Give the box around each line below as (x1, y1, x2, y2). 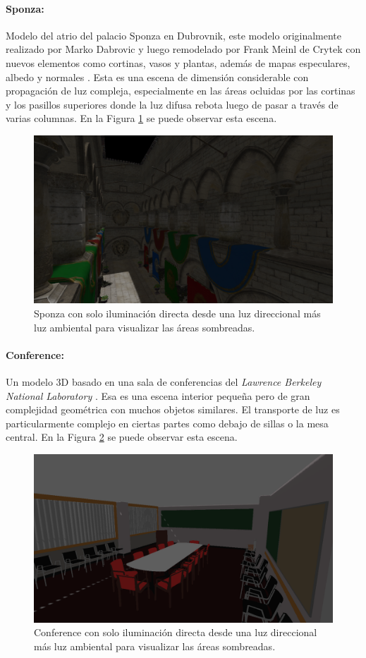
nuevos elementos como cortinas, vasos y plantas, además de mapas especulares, (6, 55, 350, 70)
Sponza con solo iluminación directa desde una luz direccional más (34, 306, 321, 321)
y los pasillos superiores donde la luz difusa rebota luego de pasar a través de (6, 97, 338, 111)
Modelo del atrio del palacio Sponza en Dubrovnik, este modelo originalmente (6, 28, 342, 42)
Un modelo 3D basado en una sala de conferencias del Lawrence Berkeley (6, 374, 322, 389)
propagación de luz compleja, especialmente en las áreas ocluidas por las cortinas (6, 83, 355, 98)
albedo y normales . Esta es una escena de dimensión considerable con (6, 69, 309, 84)
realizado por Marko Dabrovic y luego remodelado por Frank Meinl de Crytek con (6, 42, 361, 56)
